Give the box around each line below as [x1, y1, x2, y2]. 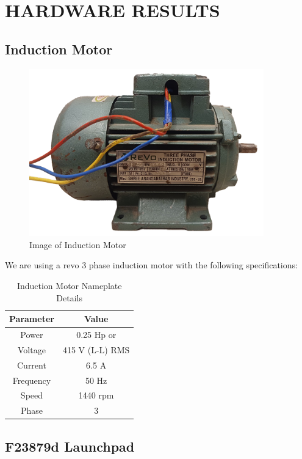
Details [56, 291, 83, 304]
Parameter [9, 312, 54, 325]
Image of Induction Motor [29, 238, 126, 251]
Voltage [18, 343, 46, 356]
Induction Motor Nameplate [16, 279, 122, 292]
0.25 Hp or [76, 328, 117, 341]
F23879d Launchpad [5, 436, 135, 455]
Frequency [12, 373, 51, 386]
